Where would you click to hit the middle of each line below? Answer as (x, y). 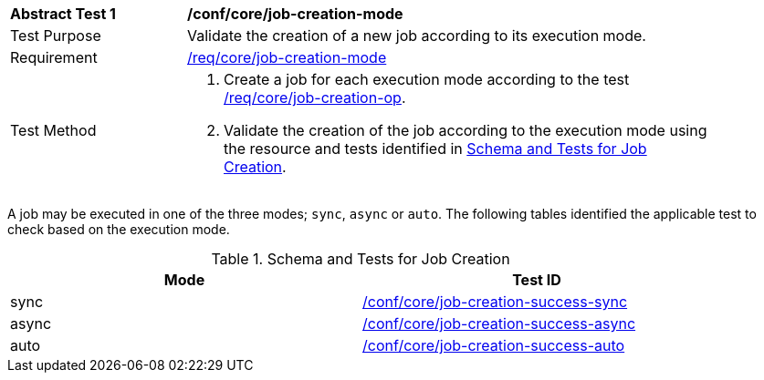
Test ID (537, 280)
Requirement (54, 57)
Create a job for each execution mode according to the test (427, 79)
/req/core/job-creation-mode (287, 57)
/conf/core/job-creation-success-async (499, 324)
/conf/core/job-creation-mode (295, 14)
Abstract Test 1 (63, 14)
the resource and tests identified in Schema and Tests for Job (435, 149)
